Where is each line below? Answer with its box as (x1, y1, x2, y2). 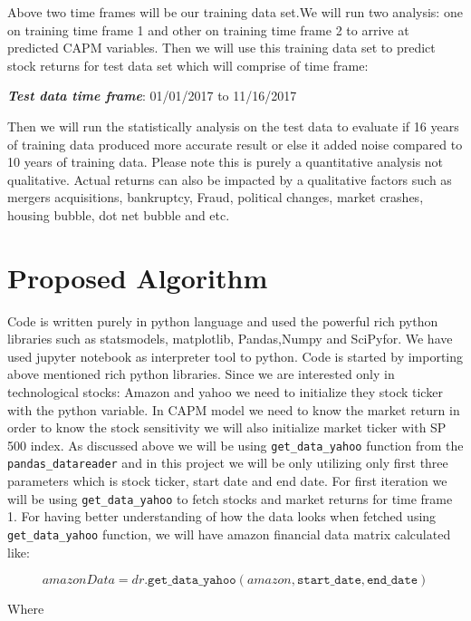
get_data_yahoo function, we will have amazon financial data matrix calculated (7, 524, 451, 543)
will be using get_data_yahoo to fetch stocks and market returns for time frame (7, 489, 453, 508)
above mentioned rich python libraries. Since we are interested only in (7, 364, 395, 383)
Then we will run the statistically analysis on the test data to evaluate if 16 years (7, 116, 459, 135)
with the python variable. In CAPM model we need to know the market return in (7, 400, 460, 419)
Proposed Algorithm (7, 258, 268, 296)
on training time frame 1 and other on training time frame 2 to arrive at (7, 20, 409, 39)
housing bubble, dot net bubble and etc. (7, 205, 230, 224)
